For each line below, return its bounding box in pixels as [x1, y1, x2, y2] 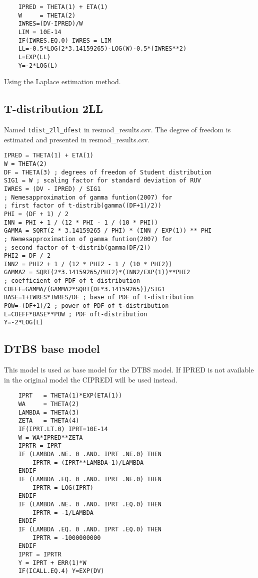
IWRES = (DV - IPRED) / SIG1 [4, 185, 101, 192]
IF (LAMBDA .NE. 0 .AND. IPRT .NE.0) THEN [18, 451, 161, 458]
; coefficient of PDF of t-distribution [4, 277, 140, 285]
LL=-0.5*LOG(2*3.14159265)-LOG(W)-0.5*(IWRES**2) [18, 45, 187, 53]
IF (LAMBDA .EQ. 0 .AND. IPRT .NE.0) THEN [18, 476, 161, 483]
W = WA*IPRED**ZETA [18, 434, 83, 441]
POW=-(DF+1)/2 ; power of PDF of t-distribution [4, 302, 169, 310]
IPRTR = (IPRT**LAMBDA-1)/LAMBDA [32, 459, 144, 466]
